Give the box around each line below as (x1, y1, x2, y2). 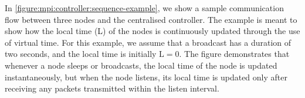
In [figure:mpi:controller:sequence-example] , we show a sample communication (5, 2, 284, 13)
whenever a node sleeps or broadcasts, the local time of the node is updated (5, 59, 277, 71)
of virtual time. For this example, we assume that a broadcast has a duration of (5, 36, 292, 48)
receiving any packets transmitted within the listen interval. (5, 82, 219, 94)
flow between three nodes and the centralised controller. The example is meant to (5, 13, 297, 25)
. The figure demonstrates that (179, 48, 290, 60)
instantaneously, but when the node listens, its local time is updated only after (5, 70, 287, 83)
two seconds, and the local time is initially (5, 48, 157, 60)
